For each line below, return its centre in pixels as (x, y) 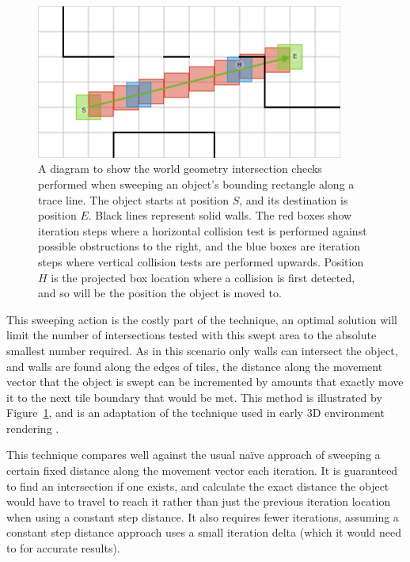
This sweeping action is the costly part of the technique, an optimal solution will (202, 319)
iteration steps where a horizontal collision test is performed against (203, 230)
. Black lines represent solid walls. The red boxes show (220, 215)
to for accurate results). (63, 548)
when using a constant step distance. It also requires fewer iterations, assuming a (203, 516)
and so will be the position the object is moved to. (160, 293)
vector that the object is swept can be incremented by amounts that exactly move (205, 382)
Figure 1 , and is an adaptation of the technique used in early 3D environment (196, 413)
